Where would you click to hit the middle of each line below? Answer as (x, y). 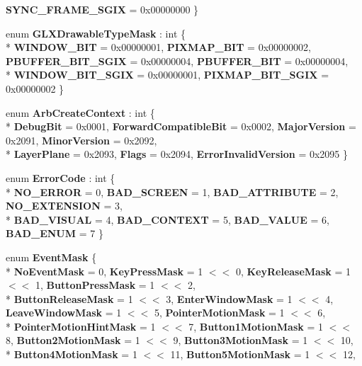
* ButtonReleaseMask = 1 (69, 298)
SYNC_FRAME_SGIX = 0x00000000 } (102, 9)
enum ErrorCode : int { (61, 177)
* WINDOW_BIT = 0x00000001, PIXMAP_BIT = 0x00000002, (158, 47)
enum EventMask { (51, 257)
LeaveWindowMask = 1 (64, 313)
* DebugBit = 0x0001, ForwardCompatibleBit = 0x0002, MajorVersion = (181, 126)
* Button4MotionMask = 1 (72, 354)
